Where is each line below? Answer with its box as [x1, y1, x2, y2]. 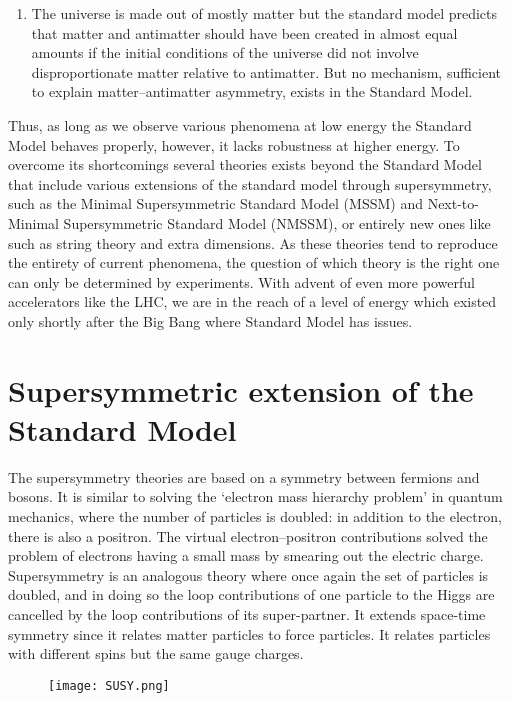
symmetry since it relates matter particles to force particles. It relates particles [8, 623, 491, 644]
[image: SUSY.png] [48, 678, 170, 693]
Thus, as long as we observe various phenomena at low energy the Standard [8, 114, 472, 135]
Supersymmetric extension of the [8, 369, 474, 410]
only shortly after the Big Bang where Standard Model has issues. [8, 310, 413, 331]
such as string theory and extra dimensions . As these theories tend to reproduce [8, 232, 498, 253]
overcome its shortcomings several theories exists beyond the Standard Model [8, 154, 482, 175]
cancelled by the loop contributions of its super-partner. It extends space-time [8, 603, 486, 624]
